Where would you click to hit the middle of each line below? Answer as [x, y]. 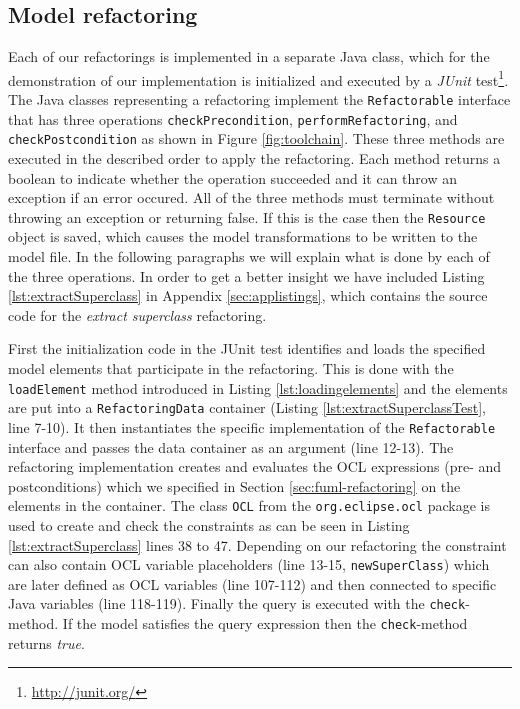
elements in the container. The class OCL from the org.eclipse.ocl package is [249, 505]
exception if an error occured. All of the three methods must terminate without [251, 197]
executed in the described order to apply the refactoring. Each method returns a [254, 158]
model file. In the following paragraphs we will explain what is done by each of [249, 256]
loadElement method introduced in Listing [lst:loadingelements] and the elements [258, 387]
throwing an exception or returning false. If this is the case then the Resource [247, 216]
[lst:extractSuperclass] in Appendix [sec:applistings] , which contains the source [248, 295]
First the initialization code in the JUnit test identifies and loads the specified [247, 348]
